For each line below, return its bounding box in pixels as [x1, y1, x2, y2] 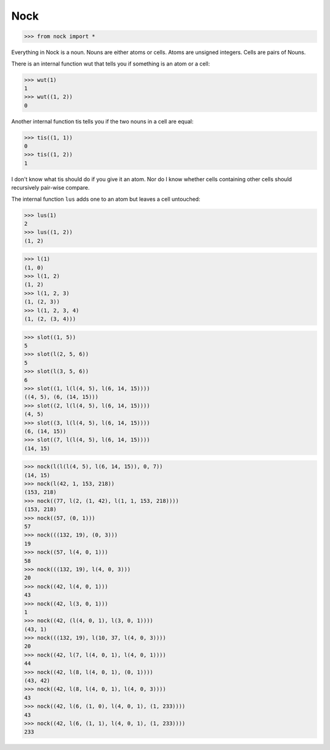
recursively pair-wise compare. [11, 184, 90, 191]
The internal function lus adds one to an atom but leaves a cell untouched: [11, 195, 201, 202]
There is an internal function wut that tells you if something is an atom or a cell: [11, 60, 210, 67]
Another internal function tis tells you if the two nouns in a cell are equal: [11, 117, 194, 125]
